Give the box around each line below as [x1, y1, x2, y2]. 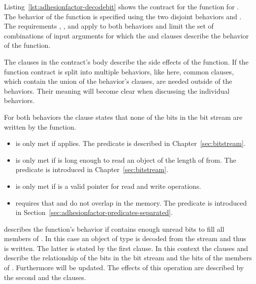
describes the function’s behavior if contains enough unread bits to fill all [4, 223, 224, 234]
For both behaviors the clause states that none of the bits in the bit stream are [4, 111, 243, 122]
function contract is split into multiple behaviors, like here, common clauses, [4, 66, 234, 76]
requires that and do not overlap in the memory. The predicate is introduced [15, 197, 247, 208]
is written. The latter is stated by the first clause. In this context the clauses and [4, 243, 248, 253]
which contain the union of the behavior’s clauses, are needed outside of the [4, 76, 232, 86]
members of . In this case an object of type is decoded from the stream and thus [4, 233, 246, 244]
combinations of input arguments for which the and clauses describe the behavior [4, 30, 249, 40]
